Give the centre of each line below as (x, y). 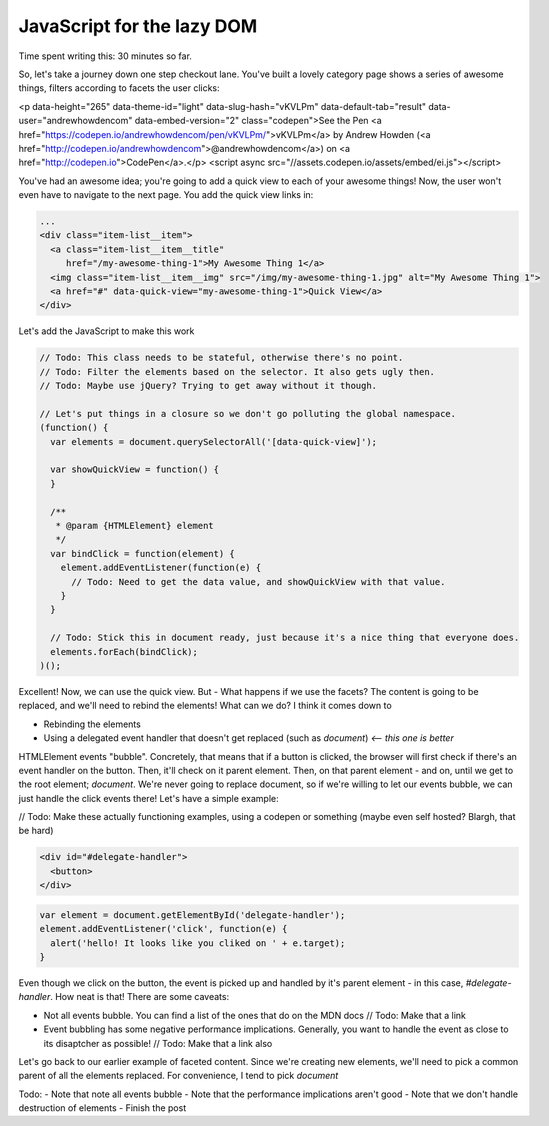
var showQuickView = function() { (135, 469)
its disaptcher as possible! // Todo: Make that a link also (158, 1043)
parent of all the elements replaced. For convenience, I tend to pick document (178, 1076)
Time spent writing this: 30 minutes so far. (105, 56)
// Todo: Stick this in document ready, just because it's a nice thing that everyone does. (285, 638)
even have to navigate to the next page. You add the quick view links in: (166, 195)
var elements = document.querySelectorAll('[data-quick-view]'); (214, 441)
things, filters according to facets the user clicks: (119, 88)
